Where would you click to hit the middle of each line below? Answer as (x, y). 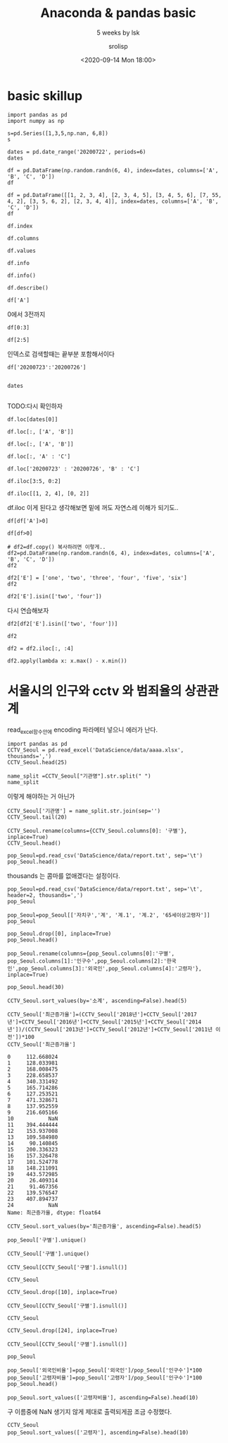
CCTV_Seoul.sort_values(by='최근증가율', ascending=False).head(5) (104, 1227)
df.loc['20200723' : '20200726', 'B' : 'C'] (74, 469)
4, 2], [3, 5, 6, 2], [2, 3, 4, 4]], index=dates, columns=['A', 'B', (113, 201)
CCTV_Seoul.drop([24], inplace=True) (63, 1331)
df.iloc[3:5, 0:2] (34, 481)
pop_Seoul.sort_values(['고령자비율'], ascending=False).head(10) (103, 1398)
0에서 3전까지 (26, 314)
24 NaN (33, 1206)
